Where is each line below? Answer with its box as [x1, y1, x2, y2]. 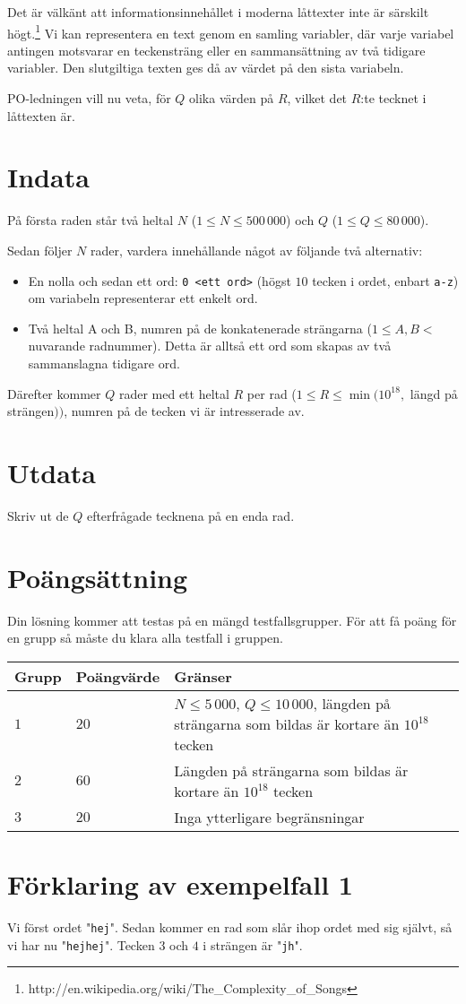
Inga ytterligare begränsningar [174, 806, 365, 827]
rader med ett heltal [118, 384, 229, 402]
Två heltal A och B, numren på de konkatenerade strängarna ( [28, 318, 372, 337]
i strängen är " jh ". [203, 935, 303, 954]
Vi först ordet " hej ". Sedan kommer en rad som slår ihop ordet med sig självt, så [7, 917, 453, 936]
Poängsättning [7, 558, 188, 595]
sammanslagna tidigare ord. [28, 353, 180, 372]
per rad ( [246, 384, 297, 402]
